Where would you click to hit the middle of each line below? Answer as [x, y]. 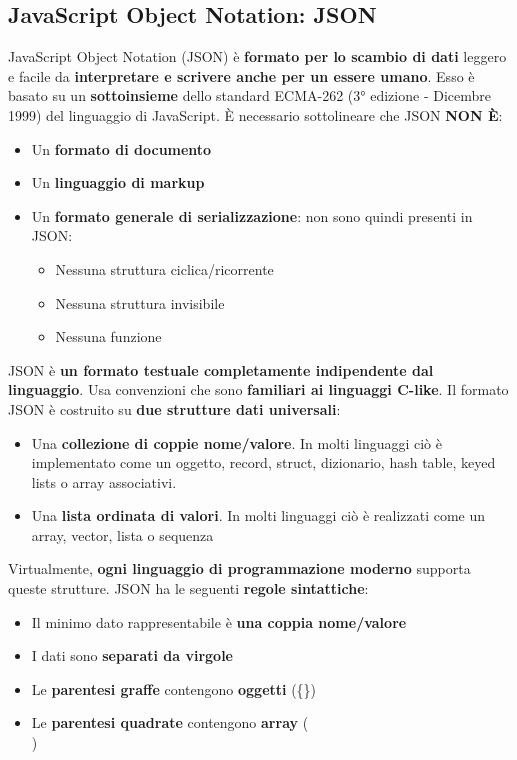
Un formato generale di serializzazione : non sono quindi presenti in [252, 215]
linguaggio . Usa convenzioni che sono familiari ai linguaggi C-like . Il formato [258, 389]
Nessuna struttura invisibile [140, 302]
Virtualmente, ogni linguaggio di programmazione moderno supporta [239, 568]
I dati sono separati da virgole [132, 655]
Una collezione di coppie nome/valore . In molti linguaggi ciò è [236, 442]
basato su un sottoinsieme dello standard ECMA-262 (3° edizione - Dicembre [249, 95]
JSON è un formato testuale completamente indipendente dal [221, 369]
